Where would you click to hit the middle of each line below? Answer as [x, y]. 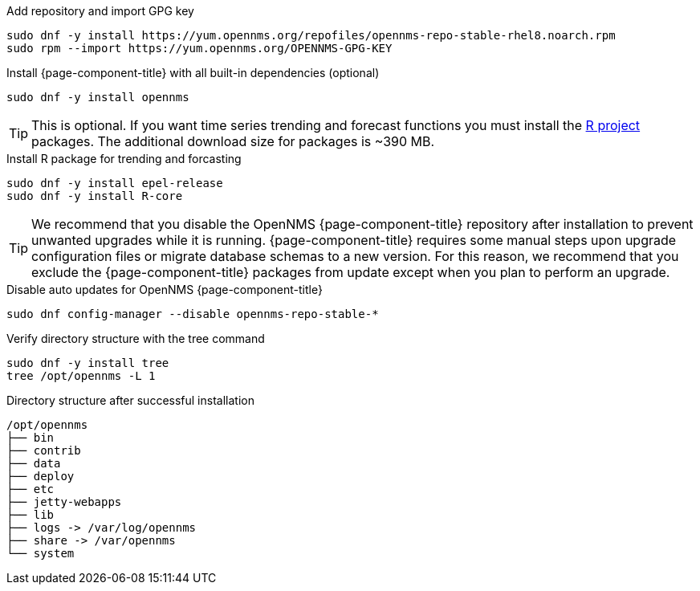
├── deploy [41, 476]
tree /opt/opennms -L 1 [81, 376]
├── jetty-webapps [64, 502]
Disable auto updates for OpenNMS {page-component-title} [165, 289]
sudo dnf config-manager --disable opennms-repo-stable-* [193, 314]
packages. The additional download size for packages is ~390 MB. [233, 141]
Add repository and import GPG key [100, 11]
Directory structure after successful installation [130, 400]
